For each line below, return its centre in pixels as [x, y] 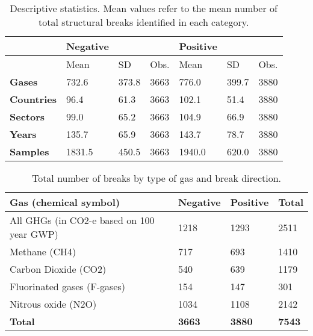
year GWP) [34, 234]
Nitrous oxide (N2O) [53, 304]
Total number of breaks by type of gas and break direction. [156, 178]
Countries [33, 99]
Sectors [27, 117]
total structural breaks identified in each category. [144, 22]
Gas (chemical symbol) [65, 202]
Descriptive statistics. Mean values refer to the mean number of [144, 8]
